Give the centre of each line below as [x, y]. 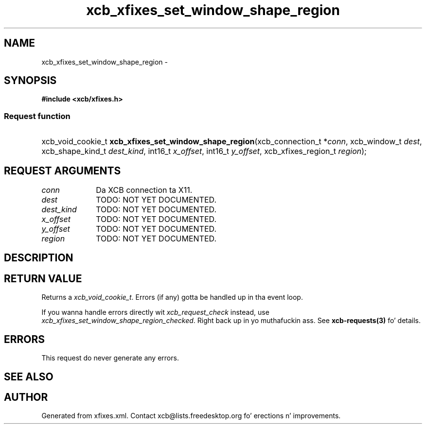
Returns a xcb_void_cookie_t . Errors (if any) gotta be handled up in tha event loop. [172, 297]
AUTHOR [26, 397]
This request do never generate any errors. [110, 358]
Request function [37, 116]
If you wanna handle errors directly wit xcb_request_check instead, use [155, 312]
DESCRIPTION [39, 258]
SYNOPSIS [30, 81]
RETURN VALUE [43, 278]
